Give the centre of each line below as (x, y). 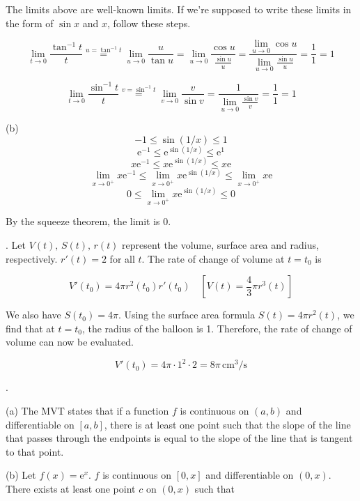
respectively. (32, 258)
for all (122, 258)
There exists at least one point (71, 488)
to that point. (35, 451)
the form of (30, 23)
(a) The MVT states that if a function (87, 410)
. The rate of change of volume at (213, 258)
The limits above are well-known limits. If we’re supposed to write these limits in (179, 9)
